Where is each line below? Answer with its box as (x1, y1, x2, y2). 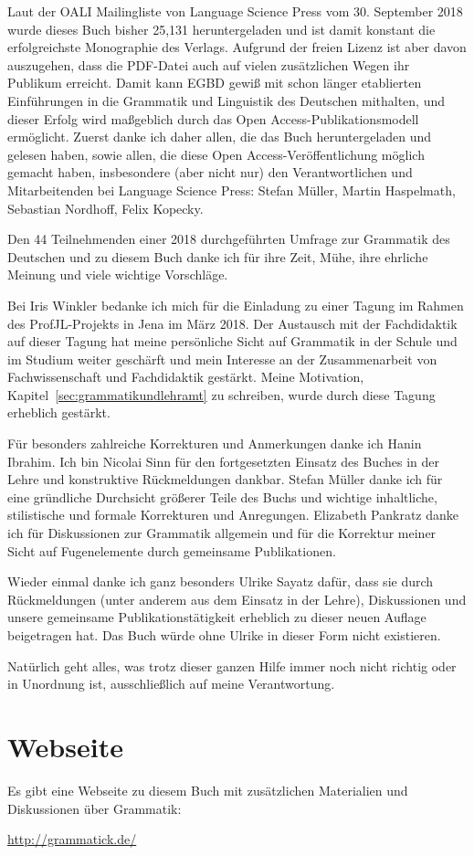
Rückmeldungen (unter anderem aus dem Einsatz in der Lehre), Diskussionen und (7, 589, 467, 608)
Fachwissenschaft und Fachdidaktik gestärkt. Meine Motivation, (7, 367, 364, 386)
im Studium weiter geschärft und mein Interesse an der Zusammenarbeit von (7, 349, 437, 368)
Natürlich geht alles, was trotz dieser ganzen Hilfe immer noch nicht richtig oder (7, 656, 457, 675)
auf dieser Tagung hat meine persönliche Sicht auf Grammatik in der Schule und (7, 332, 458, 351)
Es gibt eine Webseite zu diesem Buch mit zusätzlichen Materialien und (7, 780, 408, 799)
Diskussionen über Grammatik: (7, 798, 182, 818)
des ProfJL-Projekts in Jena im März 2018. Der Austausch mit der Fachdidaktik (7, 313, 458, 332)
